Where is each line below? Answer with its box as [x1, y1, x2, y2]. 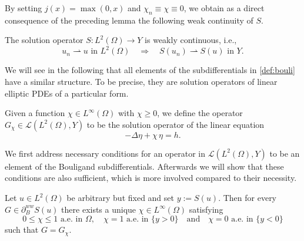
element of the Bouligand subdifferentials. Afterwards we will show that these [5, 160, 284, 172]
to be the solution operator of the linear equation [86, 118, 265, 130]
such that [5, 223, 39, 236]
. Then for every [218, 192, 277, 204]
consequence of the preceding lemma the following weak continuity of [5, 14, 253, 26]
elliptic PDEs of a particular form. [5, 87, 129, 99]
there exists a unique [61, 203, 136, 215]
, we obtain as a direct [183, 2, 265, 14]
